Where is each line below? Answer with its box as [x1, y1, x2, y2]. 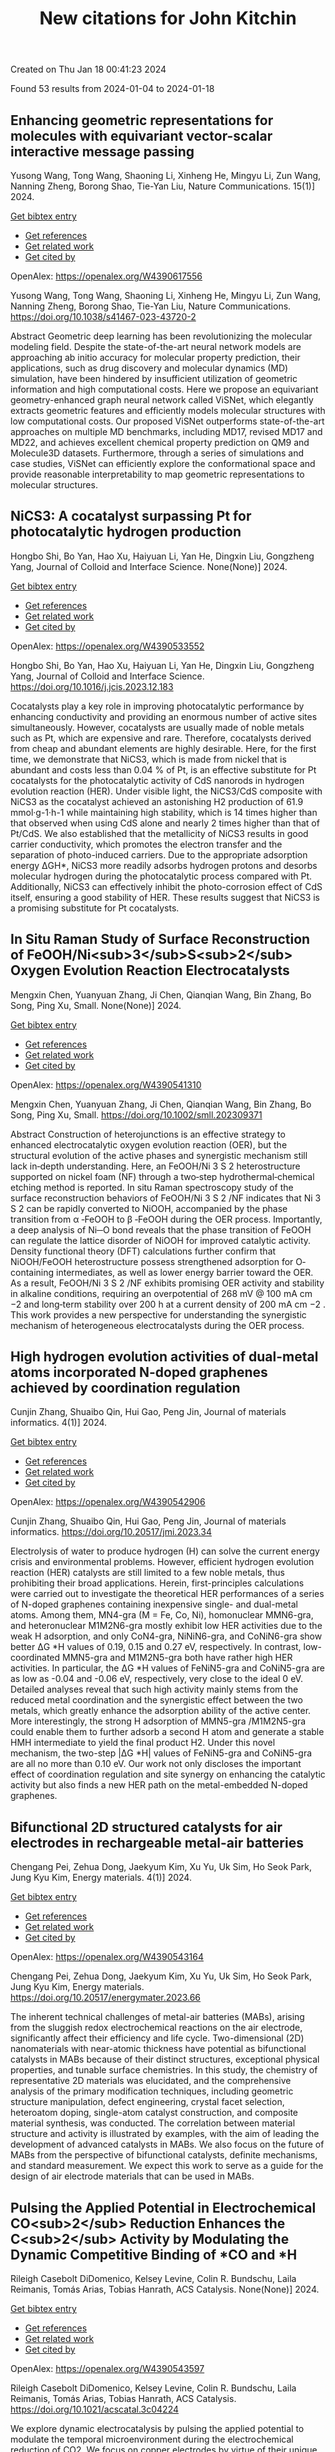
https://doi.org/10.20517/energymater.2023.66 [10, 1992, 202, 2004]
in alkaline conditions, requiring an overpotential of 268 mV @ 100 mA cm [10, 1287, 313, 1299]
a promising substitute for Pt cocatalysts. [10, 902, 180, 914]
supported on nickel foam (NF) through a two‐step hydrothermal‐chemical [10, 1170, 315, 1182]
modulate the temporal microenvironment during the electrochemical [10, 2433, 294, 2446]
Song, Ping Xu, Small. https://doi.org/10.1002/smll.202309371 [10, 1108, 263, 1121]
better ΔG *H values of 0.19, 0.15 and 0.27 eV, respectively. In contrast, [10, 1641, 302, 1653]
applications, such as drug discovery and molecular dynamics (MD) [10, 362, 289, 374]
